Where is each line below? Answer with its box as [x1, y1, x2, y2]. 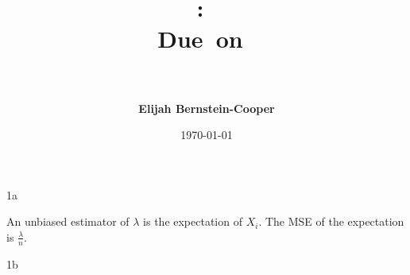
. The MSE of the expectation [258, 213, 404, 230]
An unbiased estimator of [6, 213, 130, 230]
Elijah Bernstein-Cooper [138, 99, 275, 116]
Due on [157, 22, 243, 55]
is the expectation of [143, 213, 242, 230]
